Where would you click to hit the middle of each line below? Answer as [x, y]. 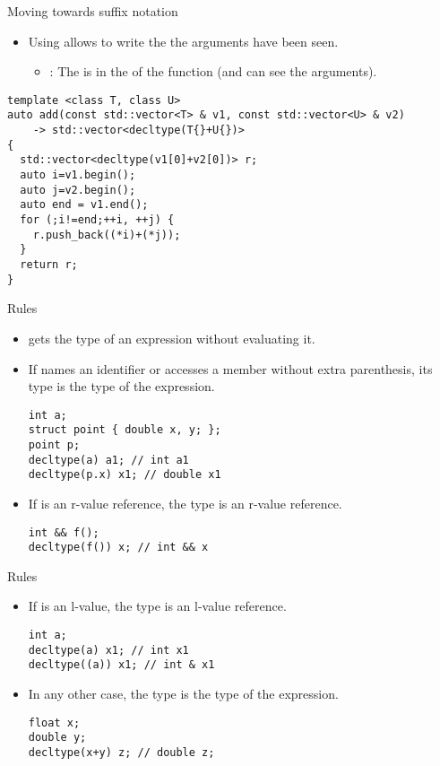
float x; [54, 722]
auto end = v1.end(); [84, 205]
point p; [54, 445]
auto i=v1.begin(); [78, 175]
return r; [49, 265]
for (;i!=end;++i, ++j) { [97, 220]
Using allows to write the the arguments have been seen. [183, 41]
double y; [57, 738]
